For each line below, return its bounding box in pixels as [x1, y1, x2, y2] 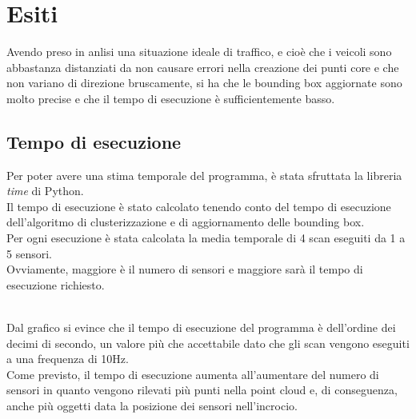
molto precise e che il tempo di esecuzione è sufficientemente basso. [6, 90, 335, 106]
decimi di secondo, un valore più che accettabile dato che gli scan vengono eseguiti [6, 334, 410, 351]
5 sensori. [6, 245, 52, 261]
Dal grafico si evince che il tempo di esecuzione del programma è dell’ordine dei [6, 319, 396, 336]
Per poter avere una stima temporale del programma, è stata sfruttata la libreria [6, 166, 402, 183]
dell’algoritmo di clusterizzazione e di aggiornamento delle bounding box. [6, 213, 365, 230]
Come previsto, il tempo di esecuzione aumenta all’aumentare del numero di [6, 365, 379, 382]
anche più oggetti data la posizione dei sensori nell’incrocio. [6, 397, 298, 414]
